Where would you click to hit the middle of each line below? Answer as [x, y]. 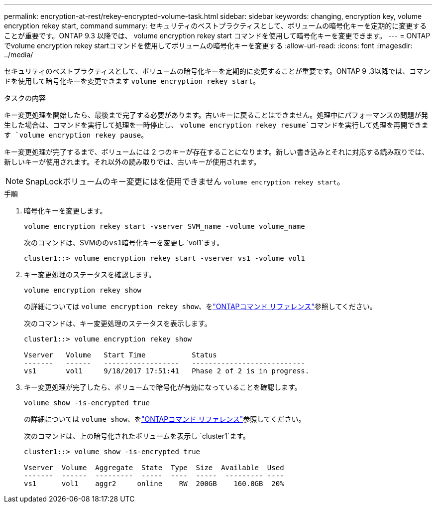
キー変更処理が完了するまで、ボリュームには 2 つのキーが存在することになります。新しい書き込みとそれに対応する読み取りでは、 [217, 152]
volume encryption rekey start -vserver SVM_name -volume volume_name [164, 226]
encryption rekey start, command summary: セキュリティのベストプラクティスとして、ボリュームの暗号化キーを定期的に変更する [216, 26]
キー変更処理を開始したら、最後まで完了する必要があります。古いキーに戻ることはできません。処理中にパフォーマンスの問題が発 [216, 115]
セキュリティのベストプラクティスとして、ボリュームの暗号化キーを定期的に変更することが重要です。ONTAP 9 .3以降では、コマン [217, 71]
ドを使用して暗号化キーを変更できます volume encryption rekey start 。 [132, 81]
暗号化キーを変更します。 [65, 211]
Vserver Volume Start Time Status [120, 355]
